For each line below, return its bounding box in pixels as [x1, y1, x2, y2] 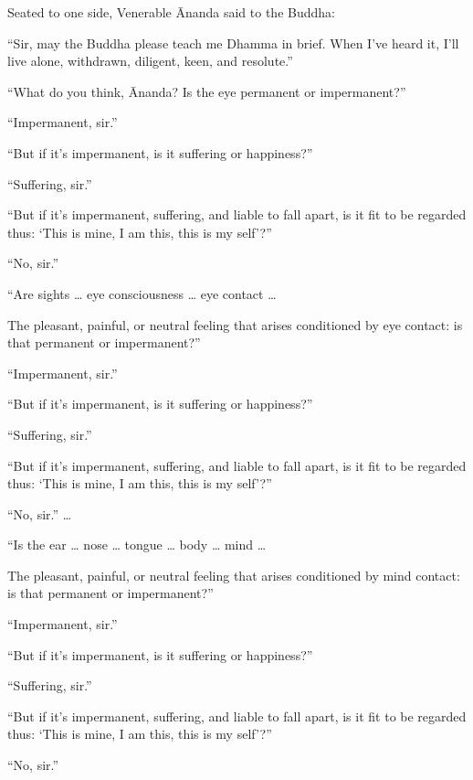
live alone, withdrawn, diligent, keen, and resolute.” [7, 51, 293, 70]
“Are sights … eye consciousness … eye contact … [7, 283, 277, 303]
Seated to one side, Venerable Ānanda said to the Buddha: [7, 3, 335, 21]
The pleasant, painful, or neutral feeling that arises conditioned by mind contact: [7, 565, 460, 584]
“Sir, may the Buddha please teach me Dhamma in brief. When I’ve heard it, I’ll [7, 33, 459, 52]
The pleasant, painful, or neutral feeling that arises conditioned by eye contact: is [7, 315, 463, 334]
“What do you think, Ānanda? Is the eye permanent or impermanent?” [7, 81, 406, 101]
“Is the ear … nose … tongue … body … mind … [7, 535, 267, 554]
